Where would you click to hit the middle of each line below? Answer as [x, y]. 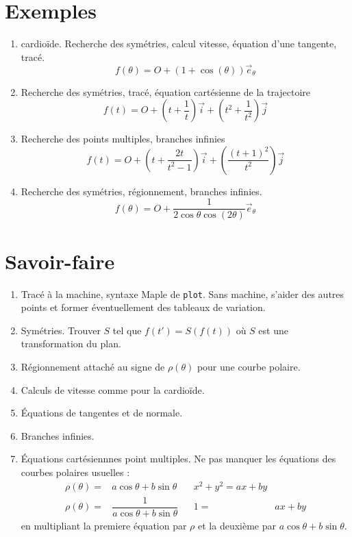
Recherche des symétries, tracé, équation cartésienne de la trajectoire [166, 91]
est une [273, 330]
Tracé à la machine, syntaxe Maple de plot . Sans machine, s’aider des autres [183, 294]
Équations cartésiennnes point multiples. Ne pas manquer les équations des [178, 459]
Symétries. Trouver [61, 330]
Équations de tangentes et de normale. [102, 413]
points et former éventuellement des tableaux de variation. [143, 307]
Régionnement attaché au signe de [93, 366]
